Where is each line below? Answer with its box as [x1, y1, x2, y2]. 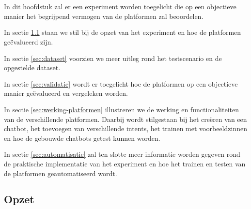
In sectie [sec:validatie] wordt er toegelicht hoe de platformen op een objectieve [4, 78, 238, 89]
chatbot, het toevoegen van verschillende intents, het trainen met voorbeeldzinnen [4, 123, 247, 134]
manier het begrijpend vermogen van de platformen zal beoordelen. [4, 11, 204, 21]
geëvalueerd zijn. [4, 36, 53, 46]
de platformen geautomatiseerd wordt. [4, 168, 117, 178]
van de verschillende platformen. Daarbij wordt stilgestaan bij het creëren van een [4, 114, 247, 124]
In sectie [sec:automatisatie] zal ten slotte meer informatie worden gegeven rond [4, 149, 240, 159]
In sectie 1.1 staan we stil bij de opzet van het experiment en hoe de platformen [4, 27, 241, 37]
